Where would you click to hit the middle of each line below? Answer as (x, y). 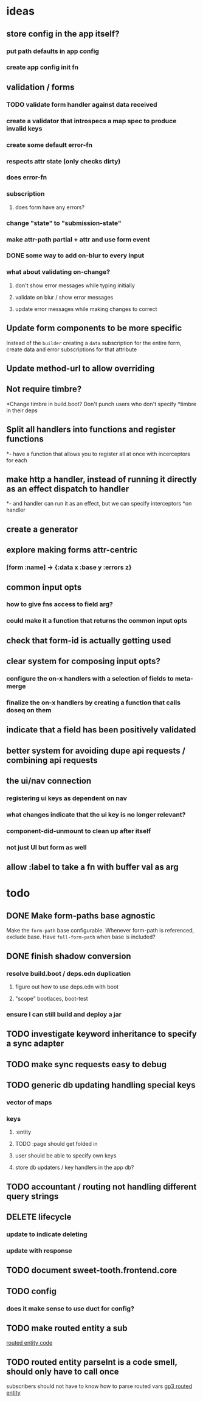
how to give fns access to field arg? (60, 604)
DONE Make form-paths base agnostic (81, 916)
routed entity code (29, 1343)
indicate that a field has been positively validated (101, 730)
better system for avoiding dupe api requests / (96, 750)
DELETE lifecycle (39, 1217)
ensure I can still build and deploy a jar (64, 1014)
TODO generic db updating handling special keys (101, 1085)
